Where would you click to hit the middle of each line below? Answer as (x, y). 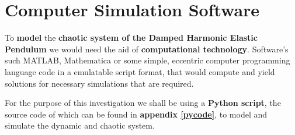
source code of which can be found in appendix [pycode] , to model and (136, 114)
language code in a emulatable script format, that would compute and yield (140, 71)
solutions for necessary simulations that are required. (99, 83)
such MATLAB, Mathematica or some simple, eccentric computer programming (147, 60)
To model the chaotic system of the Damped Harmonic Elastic (131, 38)
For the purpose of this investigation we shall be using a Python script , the (143, 103)
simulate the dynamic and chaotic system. (80, 125)
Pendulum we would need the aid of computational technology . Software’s (147, 49)
